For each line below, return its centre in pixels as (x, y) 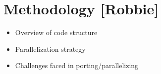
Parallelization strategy (50, 49)
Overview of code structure (56, 32)
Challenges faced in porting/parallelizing (77, 65)
